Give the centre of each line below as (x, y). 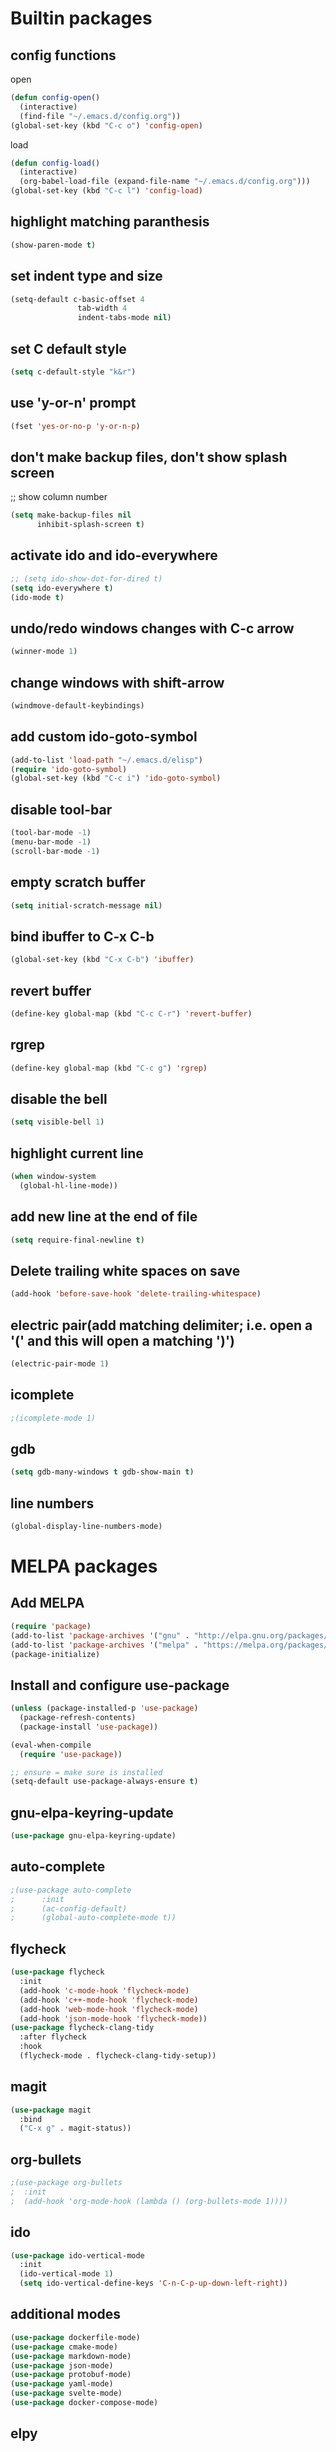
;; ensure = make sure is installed (86, 1772)
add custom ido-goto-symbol (104, 737)
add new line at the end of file (104, 1217)
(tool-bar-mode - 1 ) (51, 833)
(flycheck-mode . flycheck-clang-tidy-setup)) (118, 2056)
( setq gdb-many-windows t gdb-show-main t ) (102, 1472)
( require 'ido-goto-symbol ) (69, 769)
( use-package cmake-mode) (64, 2347)
